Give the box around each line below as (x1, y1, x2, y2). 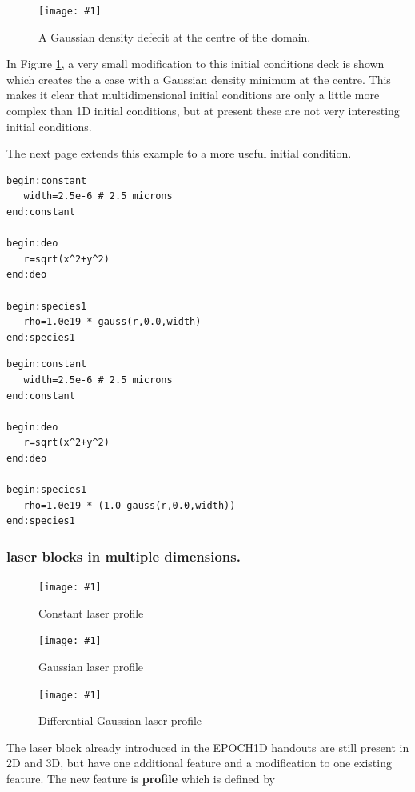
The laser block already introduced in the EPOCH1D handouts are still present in (6, 738, 409, 755)
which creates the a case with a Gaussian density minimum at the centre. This (6, 70, 391, 87)
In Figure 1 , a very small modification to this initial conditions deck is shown (6, 55, 385, 72)
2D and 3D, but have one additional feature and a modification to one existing (6, 754, 392, 771)
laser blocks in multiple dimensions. (6, 546, 241, 566)
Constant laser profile (38, 604, 144, 621)
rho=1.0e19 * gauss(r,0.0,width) (23, 316, 202, 328)
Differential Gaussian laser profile (38, 712, 202, 729)
